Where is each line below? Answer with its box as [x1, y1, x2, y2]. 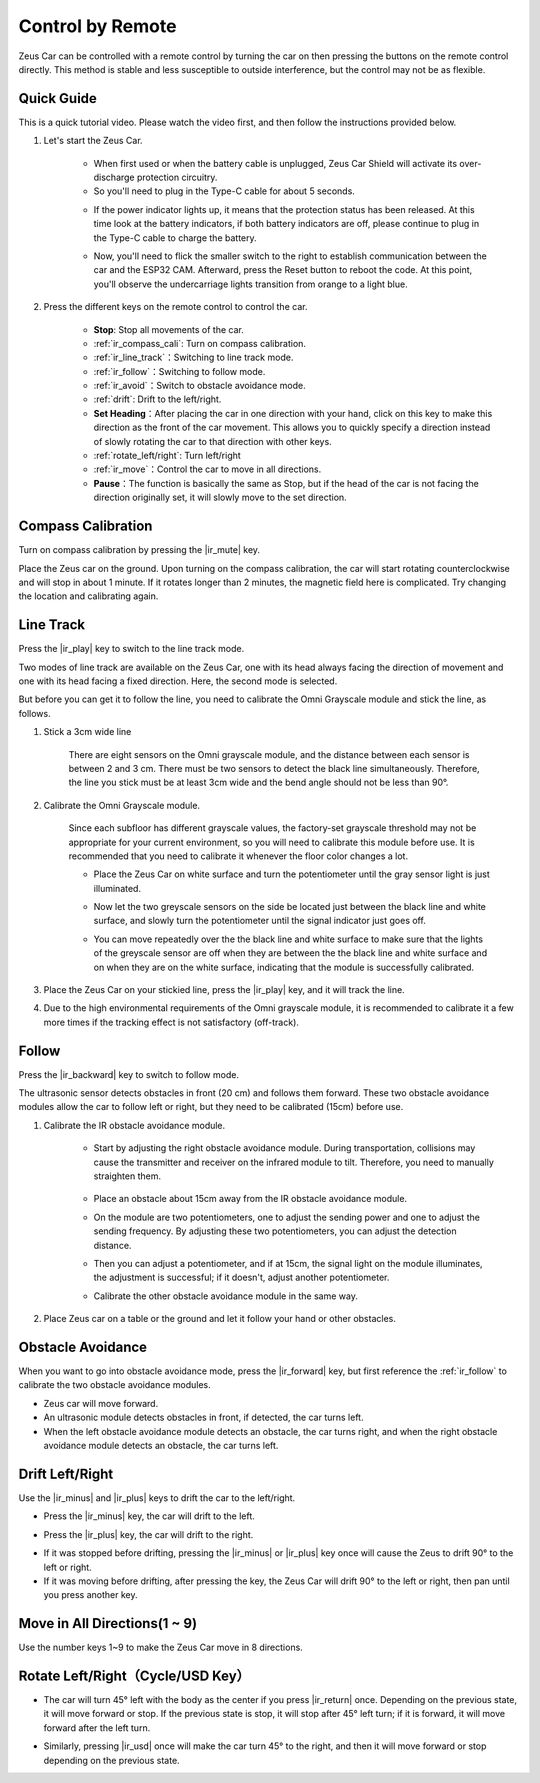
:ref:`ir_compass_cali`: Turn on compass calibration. [93, 337, 307, 349]
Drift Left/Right [18, 1465, 114, 1482]
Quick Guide [18, 90, 97, 107]
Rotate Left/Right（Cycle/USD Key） [18, 1668, 250, 1684]
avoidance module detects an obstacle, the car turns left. [43, 1440, 279, 1452]
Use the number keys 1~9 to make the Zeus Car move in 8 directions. [18, 1641, 304, 1654]
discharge [93, 171, 135, 184]
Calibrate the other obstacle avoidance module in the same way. [93, 1290, 359, 1302]
